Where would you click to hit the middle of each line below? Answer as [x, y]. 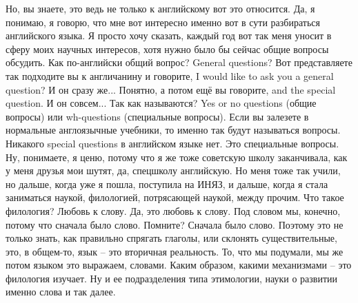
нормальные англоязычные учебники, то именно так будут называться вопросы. [173, 130]
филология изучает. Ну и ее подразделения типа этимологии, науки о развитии [172, 278]
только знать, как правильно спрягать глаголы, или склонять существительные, [171, 238]
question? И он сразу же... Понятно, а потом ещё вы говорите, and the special [171, 89]
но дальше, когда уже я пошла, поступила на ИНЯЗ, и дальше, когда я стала [167, 184]
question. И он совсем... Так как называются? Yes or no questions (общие [161, 103]
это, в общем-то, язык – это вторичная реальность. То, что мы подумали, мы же [175, 251]
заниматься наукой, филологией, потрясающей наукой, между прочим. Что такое [175, 197]
